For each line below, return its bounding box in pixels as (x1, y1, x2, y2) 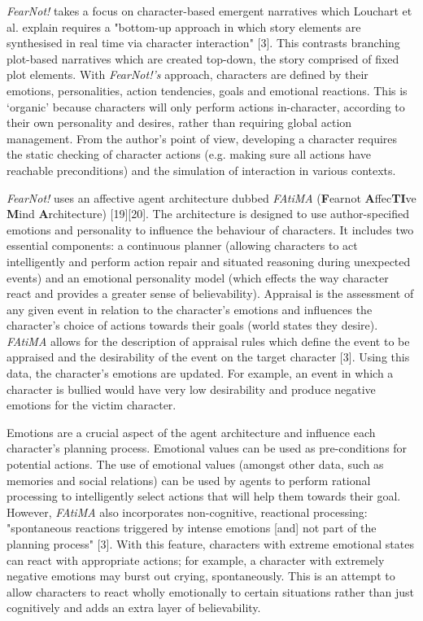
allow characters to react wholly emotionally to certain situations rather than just (7, 583, 415, 600)
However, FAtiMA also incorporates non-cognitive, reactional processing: (7, 503, 368, 520)
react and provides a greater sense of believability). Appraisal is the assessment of (7, 285, 414, 302)
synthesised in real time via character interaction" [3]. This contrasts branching (7, 34, 400, 51)
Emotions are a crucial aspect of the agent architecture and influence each (7, 423, 376, 440)
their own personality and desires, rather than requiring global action (7, 114, 352, 131)
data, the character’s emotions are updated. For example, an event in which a (7, 365, 394, 382)
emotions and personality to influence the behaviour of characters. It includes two (7, 221, 414, 238)
